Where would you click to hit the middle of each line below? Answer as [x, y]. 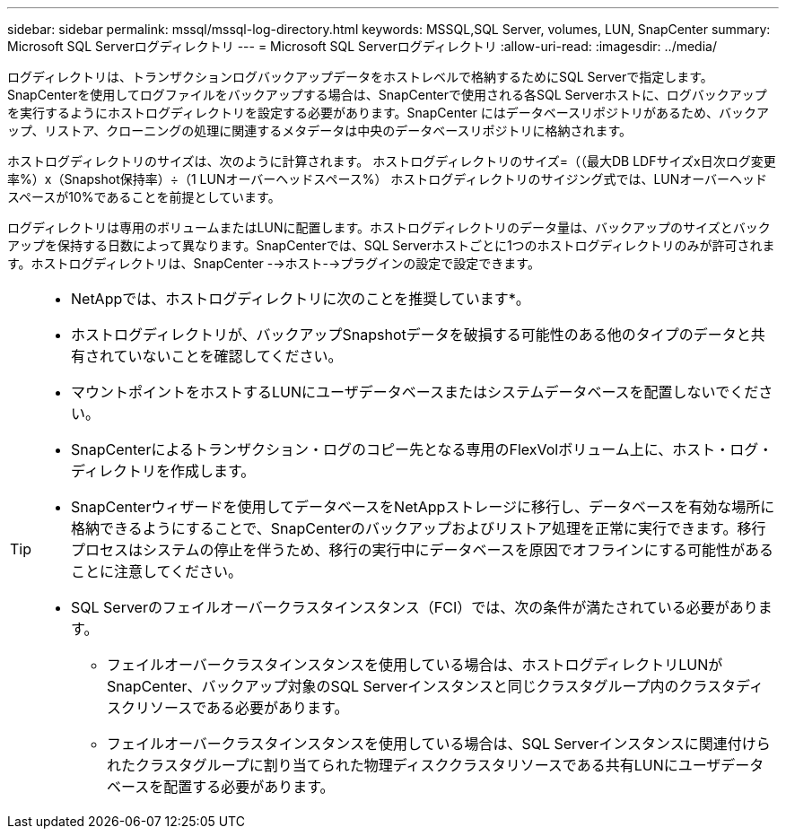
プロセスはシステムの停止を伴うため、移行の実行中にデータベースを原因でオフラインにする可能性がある [422, 550]
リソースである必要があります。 [242, 708]
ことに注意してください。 [157, 571]
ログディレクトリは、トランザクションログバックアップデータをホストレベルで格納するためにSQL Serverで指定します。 [360, 77]
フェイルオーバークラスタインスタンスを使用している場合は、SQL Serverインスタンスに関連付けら [439, 744]
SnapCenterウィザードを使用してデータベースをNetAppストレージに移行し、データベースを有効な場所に [423, 507]
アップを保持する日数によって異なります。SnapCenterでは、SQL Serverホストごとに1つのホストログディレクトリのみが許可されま [391, 245]
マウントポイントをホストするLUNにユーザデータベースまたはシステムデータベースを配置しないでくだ [415, 392]
